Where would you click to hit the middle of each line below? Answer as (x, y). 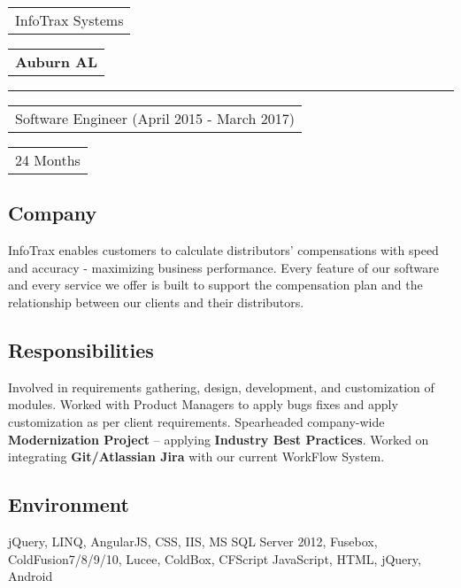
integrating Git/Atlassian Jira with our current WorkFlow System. (196, 456)
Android (31, 576)
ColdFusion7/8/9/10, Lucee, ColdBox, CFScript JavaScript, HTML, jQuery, (215, 558)
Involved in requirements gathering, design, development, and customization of (221, 387)
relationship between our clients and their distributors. (156, 302)
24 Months (48, 160)
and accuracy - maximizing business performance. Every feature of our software (223, 267)
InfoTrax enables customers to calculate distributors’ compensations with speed (223, 250)
